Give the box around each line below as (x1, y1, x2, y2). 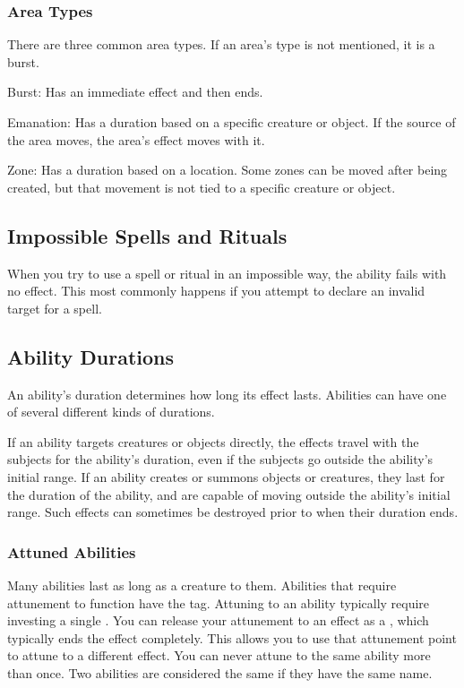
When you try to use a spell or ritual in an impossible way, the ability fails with (7, 263, 447, 282)
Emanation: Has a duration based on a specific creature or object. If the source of (7, 113, 456, 131)
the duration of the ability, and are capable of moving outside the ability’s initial (7, 485, 451, 503)
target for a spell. (7, 298, 102, 317)
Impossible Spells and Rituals (7, 221, 288, 249)
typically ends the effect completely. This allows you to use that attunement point (7, 628, 457, 647)
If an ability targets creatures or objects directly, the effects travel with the (7, 432, 419, 451)
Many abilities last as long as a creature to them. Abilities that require (7, 575, 397, 594)
